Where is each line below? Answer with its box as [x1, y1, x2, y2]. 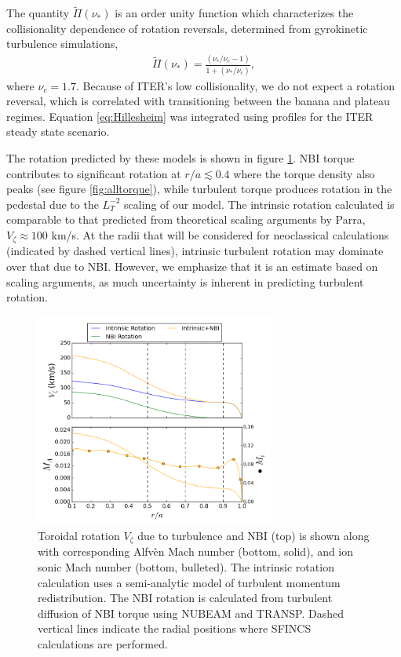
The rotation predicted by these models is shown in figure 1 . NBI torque [6, 150, 355, 166]
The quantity [6, 5, 70, 21]
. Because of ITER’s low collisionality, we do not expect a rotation [76, 77, 396, 93]
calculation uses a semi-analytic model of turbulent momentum [38, 574, 341, 590]
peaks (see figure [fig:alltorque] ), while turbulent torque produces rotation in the [6, 181, 392, 197]
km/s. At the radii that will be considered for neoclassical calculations [51, 227, 389, 243]
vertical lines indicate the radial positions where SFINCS [38, 620, 312, 637]
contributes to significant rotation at [6, 165, 181, 181]
